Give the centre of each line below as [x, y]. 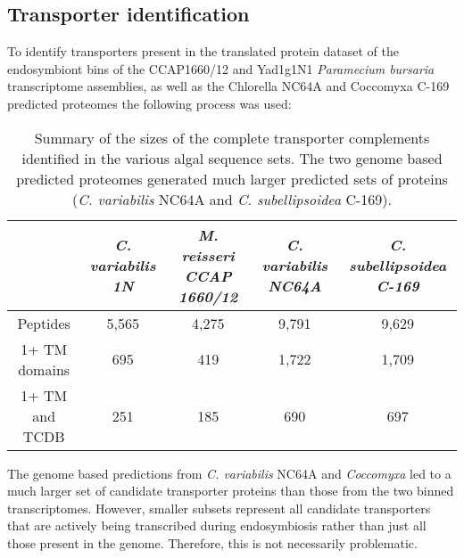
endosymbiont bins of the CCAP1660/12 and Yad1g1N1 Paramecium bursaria [221, 68]
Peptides [44, 323]
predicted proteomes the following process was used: [149, 103]
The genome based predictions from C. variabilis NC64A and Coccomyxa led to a [229, 473]
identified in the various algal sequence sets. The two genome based [232, 158]
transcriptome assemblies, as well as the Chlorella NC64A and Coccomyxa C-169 [228, 86]
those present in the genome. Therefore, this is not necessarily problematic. [212, 542]
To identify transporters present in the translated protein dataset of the [203, 51]
